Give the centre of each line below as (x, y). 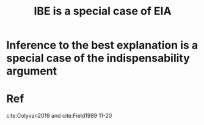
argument (32, 71)
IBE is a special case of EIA (103, 11)
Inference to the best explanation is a (102, 45)
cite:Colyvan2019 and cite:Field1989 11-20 (59, 116)
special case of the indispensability (98, 58)
